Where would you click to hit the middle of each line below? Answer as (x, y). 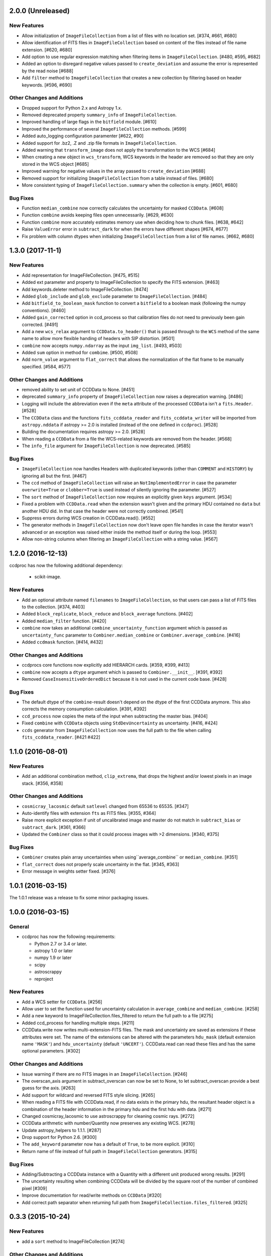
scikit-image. (48, 577)
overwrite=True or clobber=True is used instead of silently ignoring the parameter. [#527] (119, 490)
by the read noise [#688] (48, 71)
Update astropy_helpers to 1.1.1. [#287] (61, 1130)
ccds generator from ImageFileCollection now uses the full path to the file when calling (117, 730)
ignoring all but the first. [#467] (54, 476)
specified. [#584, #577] (46, 366)
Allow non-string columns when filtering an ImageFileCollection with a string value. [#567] (120, 539)
